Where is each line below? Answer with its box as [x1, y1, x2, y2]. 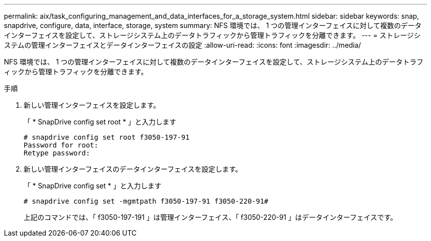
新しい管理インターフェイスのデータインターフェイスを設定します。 [24, 165, 243, 173]
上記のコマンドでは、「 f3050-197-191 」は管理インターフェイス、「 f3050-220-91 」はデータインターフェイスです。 [24, 213, 398, 221]
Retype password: [24, 149, 90, 157]
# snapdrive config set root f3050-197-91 [24, 133, 190, 141]
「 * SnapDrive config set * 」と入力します [24, 181, 161, 190]
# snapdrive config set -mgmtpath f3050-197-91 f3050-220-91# [24, 197, 269, 205]
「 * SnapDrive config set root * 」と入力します [24, 118, 177, 126]
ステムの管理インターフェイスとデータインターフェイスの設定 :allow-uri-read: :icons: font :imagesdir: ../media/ [4, 41, 361, 49]
